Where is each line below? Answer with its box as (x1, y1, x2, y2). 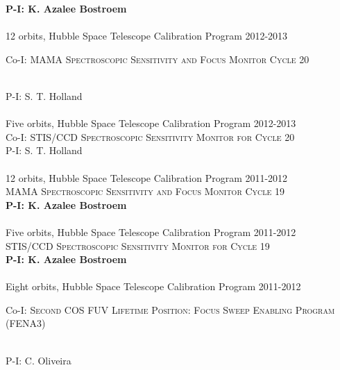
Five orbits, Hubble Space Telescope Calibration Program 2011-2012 (6, 224, 296, 239)
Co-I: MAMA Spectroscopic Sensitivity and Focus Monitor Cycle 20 (6, 51, 309, 66)
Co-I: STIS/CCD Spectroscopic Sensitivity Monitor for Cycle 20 (6, 129, 295, 144)
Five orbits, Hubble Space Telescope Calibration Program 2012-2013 (6, 116, 296, 131)
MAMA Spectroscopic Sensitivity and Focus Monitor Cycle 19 (6, 184, 284, 199)
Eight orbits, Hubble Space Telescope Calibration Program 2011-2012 (6, 279, 301, 294)
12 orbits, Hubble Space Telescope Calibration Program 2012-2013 (6, 28, 288, 43)
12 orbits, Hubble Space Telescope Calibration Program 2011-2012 (6, 170, 288, 185)
